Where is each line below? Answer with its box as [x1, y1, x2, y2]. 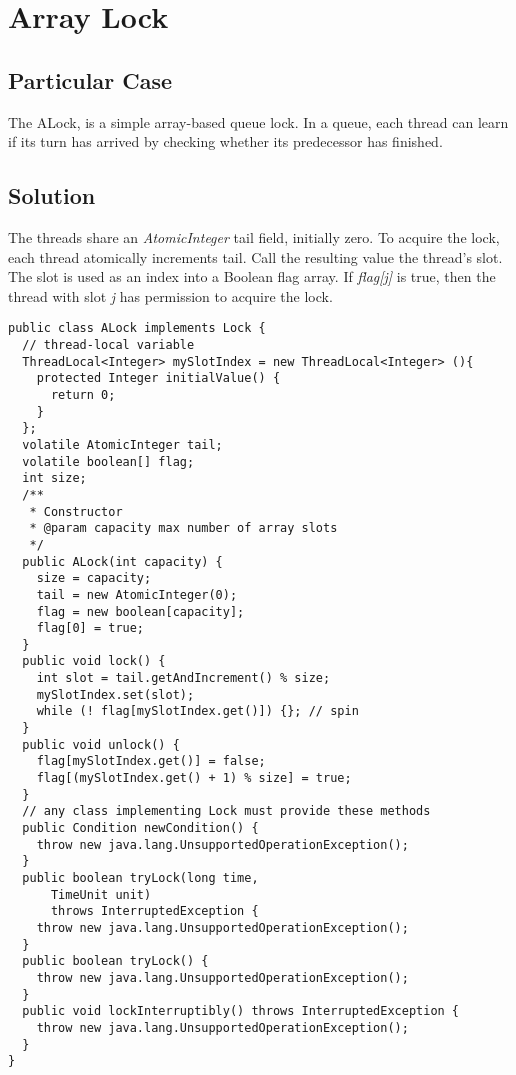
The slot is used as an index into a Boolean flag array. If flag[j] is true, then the [8, 266, 496, 287]
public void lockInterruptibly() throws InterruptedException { [22, 1004, 460, 1019]
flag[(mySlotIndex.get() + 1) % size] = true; [36, 771, 352, 786]
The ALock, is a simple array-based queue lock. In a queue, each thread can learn [8, 111, 509, 132]
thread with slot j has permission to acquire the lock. [8, 285, 333, 306]
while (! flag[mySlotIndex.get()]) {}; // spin [36, 704, 359, 719]
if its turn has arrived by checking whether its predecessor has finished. [8, 131, 443, 152]
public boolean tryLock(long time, [22, 871, 259, 885]
